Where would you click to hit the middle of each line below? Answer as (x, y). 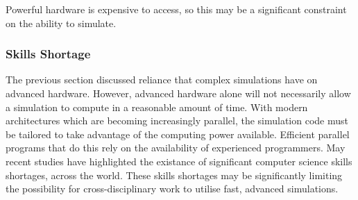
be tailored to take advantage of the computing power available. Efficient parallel (178, 134)
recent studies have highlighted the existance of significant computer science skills (179, 161)
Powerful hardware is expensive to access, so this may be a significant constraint (176, 9)
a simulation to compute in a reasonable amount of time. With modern (157, 107)
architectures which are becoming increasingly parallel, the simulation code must (177, 120)
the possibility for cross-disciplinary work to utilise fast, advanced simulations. (172, 189)
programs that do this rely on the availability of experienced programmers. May (176, 148)
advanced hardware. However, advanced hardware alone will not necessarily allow (178, 93)
